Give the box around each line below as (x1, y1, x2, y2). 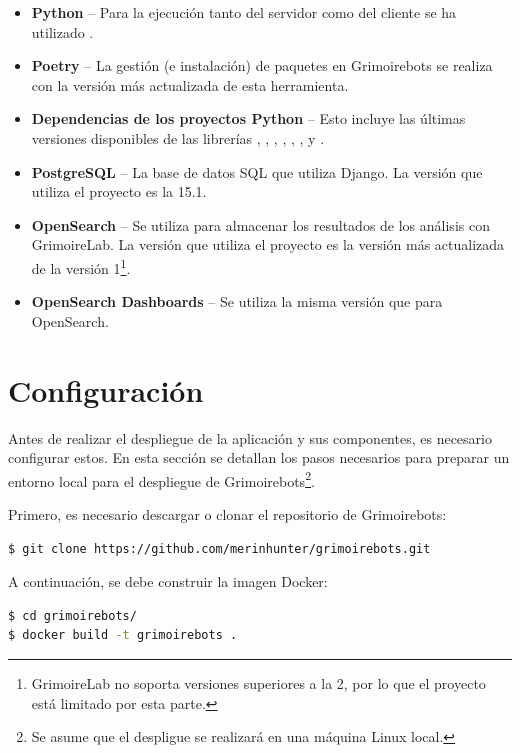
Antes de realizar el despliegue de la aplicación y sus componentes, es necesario (8, 427, 492, 448)
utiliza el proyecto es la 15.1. (31, 181, 207, 202)
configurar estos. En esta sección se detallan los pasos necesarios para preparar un (8, 447, 510, 468)
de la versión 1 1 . (31, 254, 131, 278)
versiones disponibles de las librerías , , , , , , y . (31, 127, 325, 148)
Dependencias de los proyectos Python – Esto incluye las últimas (31, 108, 466, 129)
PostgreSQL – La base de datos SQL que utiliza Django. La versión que (31, 161, 483, 182)
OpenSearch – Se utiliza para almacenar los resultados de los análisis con (31, 214, 490, 235)
